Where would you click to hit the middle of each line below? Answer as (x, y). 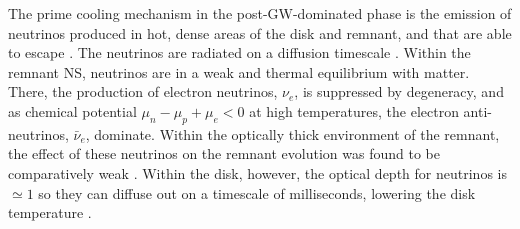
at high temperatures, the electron (354, 110)
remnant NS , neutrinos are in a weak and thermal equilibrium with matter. (239, 71)
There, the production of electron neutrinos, (143, 91)
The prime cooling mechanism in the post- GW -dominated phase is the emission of (260, 13)
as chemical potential (72, 110)
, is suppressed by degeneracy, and (399, 91)
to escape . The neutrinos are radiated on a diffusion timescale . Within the (239, 52)
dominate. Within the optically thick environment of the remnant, (297, 133)
